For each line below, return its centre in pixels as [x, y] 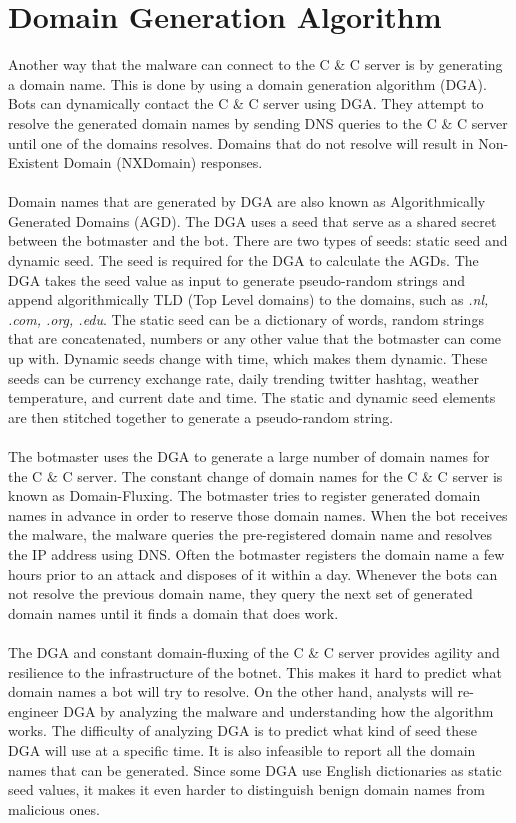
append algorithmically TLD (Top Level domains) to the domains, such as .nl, [248, 299]
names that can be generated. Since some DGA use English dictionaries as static [255, 769]
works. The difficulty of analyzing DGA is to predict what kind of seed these [242, 730]
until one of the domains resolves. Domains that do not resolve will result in [241, 142]
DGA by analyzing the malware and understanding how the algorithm [278, 710]
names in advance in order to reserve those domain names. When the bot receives [258, 514]
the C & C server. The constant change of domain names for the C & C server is [255, 475]
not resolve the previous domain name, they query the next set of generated [240, 593]
